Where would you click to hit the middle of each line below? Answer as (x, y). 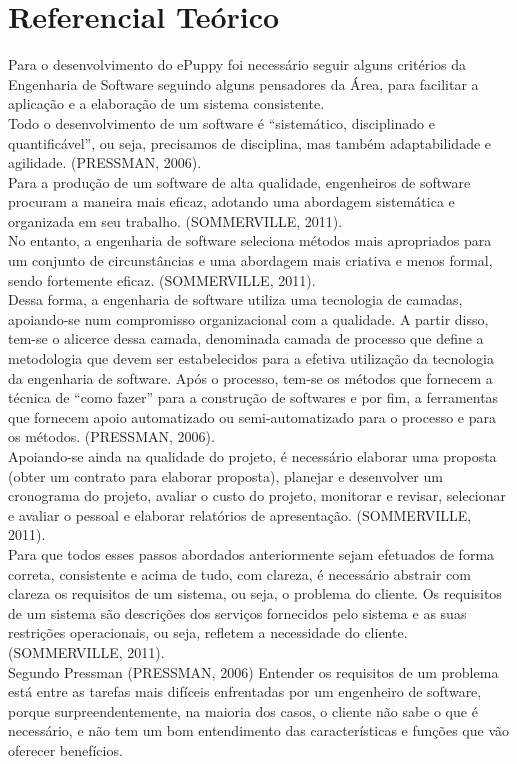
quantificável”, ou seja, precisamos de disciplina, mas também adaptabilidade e (250, 142)
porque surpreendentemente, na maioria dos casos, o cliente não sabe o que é (243, 710)
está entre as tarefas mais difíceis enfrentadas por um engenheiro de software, (245, 691)
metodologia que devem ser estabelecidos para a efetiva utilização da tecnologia (251, 358)
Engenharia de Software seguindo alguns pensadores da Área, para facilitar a (243, 83)
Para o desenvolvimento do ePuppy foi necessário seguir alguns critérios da (237, 64)
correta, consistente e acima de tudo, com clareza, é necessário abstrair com (239, 573)
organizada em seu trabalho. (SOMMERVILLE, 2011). (175, 220)
